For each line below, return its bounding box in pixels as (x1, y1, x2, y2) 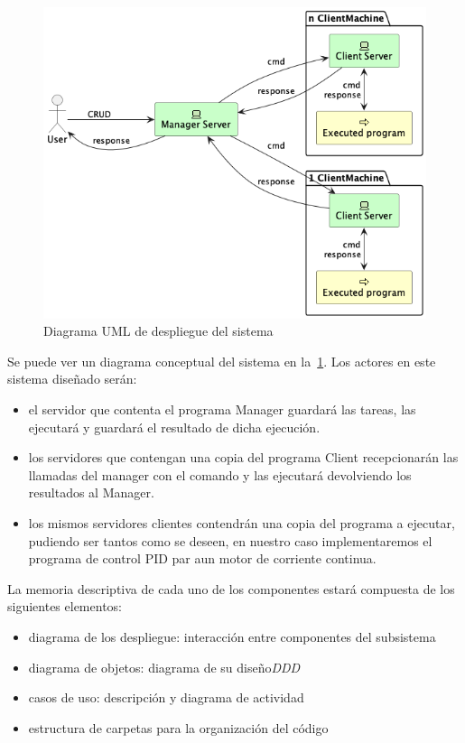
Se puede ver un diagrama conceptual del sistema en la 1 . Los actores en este (7, 351, 436, 370)
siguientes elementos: (7, 597, 122, 616)
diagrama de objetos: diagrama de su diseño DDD (28, 657, 301, 676)
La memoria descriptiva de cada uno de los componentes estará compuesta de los (7, 579, 455, 598)
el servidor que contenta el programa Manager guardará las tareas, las (28, 400, 416, 419)
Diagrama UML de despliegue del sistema (43, 321, 274, 340)
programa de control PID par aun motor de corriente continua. (28, 549, 377, 568)
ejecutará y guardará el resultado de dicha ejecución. (28, 417, 321, 436)
